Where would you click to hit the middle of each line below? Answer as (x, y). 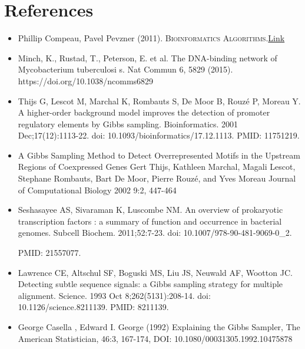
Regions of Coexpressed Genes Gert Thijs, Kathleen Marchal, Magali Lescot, (157, 167)
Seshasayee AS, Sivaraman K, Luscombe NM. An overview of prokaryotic (150, 210)
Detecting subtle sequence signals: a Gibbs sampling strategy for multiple (150, 284)
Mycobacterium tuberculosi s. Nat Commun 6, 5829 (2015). (125, 69)
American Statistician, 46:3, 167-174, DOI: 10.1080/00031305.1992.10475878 (155, 338)
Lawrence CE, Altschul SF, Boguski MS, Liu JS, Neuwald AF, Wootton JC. (155, 272)
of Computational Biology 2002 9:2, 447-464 (97, 190)
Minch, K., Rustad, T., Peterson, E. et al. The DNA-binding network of (147, 57)
